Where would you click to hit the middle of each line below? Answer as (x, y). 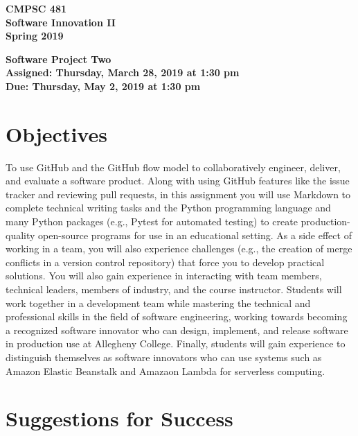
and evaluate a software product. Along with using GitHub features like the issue (178, 181)
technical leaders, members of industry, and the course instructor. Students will (174, 289)
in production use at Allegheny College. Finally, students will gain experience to (176, 343)
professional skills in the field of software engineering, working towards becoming (177, 316)
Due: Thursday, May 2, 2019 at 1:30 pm (103, 86)
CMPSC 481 (36, 8)
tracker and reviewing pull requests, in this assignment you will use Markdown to (178, 194)
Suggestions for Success (119, 418)
